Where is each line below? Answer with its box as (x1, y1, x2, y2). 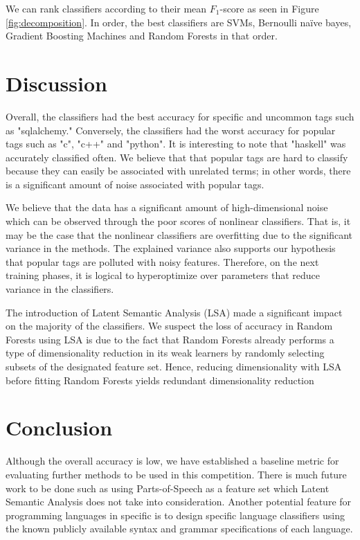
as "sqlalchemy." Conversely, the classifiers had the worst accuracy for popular (6, 123, 336, 137)
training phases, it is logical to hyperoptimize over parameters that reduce (6, 268, 320, 282)
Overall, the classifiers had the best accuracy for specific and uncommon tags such (6, 109, 354, 123)
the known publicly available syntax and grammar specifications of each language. (6, 521, 353, 536)
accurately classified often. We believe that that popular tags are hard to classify (6, 150, 348, 164)
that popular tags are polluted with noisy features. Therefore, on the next (6, 254, 319, 269)
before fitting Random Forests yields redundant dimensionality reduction (6, 372, 314, 387)
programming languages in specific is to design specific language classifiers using (6, 507, 345, 522)
